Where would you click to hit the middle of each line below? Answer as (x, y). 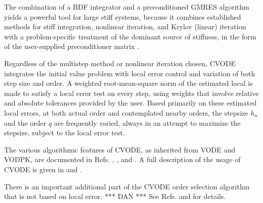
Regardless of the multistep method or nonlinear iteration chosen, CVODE (120, 63)
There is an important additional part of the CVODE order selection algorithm (127, 186)
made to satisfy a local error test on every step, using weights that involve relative (131, 93)
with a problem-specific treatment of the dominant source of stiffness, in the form (130, 36)
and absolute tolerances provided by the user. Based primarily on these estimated (130, 103)
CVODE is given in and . (43, 169)
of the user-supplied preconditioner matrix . (72, 46)
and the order (25, 122)
